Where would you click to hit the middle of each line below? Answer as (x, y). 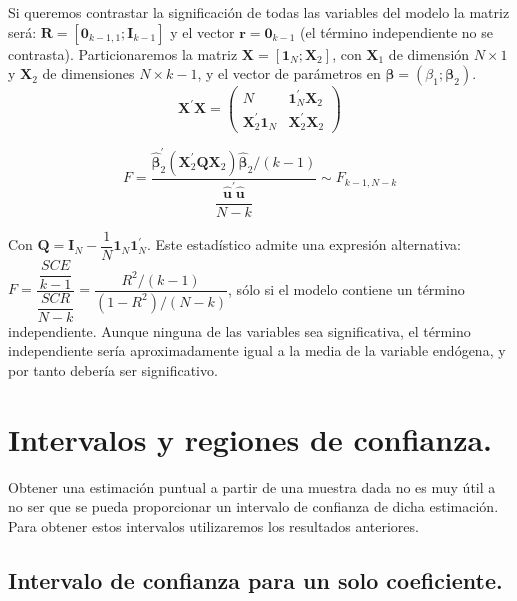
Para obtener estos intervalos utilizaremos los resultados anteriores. (213, 525)
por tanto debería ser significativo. (113, 369)
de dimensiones (88, 73)
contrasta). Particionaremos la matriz (123, 53)
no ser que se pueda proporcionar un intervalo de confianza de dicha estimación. (253, 506)
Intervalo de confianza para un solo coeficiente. (255, 579)
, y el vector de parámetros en (289, 73)
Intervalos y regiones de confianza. (250, 438)
